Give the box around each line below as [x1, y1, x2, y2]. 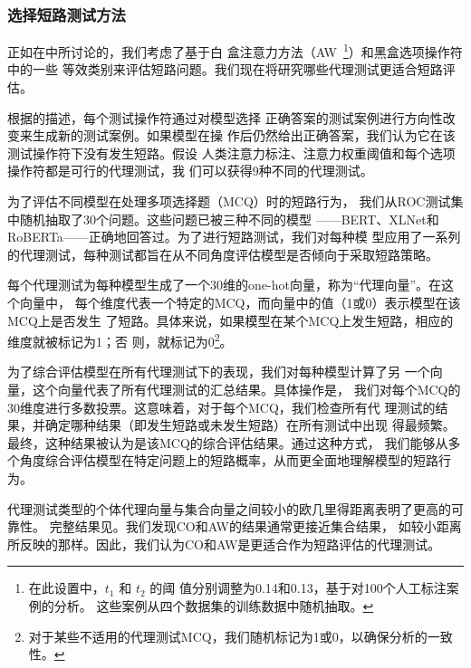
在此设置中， [28, 578, 105, 597]
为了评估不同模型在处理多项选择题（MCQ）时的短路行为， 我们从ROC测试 [7, 192, 451, 211]
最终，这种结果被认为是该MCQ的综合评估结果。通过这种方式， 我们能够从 [7, 433, 448, 452]
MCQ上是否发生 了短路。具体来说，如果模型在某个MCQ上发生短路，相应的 [7, 310, 454, 329]
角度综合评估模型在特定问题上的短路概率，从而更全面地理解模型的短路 [19, 451, 438, 470]
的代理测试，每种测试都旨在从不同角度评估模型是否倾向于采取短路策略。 [7, 244, 438, 263]
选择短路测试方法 [7, 3, 126, 25]
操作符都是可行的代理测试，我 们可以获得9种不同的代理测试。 [7, 161, 373, 180]
